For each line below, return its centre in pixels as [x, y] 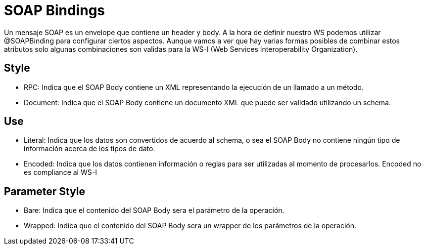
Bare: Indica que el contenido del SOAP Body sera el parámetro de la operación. [154, 210]
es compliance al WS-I [60, 172]
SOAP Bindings [54, 10]
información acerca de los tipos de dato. [90, 149]
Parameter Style [45, 191]
